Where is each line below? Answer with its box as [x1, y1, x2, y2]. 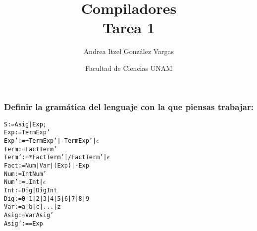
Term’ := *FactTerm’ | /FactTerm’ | [4, 154, 107, 161]
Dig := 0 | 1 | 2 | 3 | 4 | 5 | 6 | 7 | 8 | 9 [4, 195, 90, 202]
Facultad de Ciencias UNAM [85, 62, 173, 73]
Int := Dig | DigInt [4, 187, 57, 194]
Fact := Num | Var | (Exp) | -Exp [4, 162, 89, 170]
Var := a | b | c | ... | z [4, 203, 61, 211]
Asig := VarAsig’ [4, 212, 54, 219]
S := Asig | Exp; [4, 120, 47, 128]
